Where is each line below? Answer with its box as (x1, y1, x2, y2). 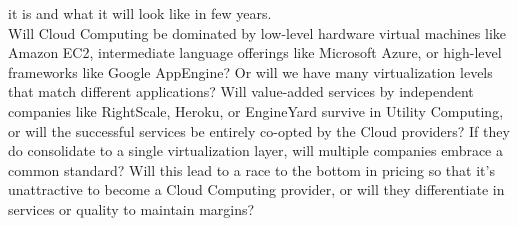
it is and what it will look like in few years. (8, 3, 272, 23)
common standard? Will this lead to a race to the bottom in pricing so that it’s (8, 159, 495, 180)
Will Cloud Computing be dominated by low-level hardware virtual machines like (8, 22, 506, 43)
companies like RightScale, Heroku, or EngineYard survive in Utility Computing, (8, 100, 504, 121)
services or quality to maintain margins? (8, 198, 255, 219)
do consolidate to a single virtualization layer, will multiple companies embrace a (8, 140, 503, 161)
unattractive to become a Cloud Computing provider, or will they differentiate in (8, 179, 505, 200)
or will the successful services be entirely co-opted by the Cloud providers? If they (8, 120, 510, 141)
